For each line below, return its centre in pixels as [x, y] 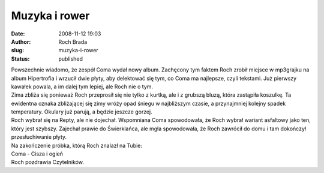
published [71, 59]
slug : [17, 50]
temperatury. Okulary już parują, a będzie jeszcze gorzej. [82, 112]
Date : [18, 34]
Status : [20, 59]
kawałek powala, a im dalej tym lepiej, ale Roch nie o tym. [82, 86]
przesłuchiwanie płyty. [39, 137]
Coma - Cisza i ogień [37, 154]
